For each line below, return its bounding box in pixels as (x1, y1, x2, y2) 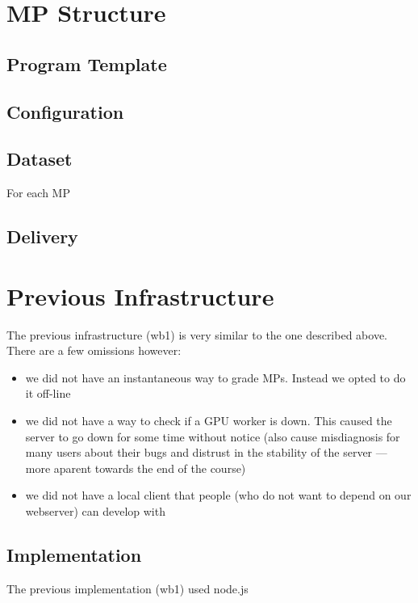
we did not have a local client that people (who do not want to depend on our (25, 487, 412, 504)
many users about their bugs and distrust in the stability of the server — (25, 444, 387, 461)
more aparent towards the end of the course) (25, 459, 246, 476)
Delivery (6, 224, 78, 249)
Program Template (6, 51, 167, 76)
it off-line (25, 385, 71, 402)
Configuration (6, 99, 124, 124)
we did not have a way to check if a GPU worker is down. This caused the (25, 412, 392, 429)
